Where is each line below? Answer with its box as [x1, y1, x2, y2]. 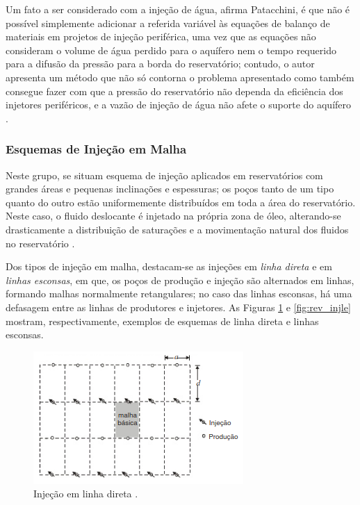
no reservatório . [6, 235, 75, 250]
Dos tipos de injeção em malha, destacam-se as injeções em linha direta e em [6, 259, 332, 274]
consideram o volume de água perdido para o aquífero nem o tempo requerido [6, 42, 336, 57]
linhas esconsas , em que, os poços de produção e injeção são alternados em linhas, [6, 272, 354, 287]
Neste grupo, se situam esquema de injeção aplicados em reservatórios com [6, 167, 323, 182]
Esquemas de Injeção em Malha [6, 140, 187, 158]
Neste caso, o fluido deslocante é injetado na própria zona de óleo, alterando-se [6, 208, 341, 223]
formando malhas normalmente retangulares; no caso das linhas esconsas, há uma [6, 286, 352, 301]
